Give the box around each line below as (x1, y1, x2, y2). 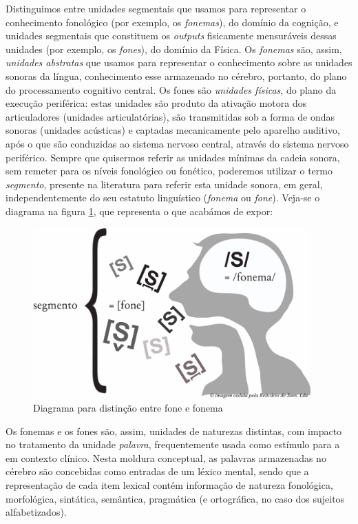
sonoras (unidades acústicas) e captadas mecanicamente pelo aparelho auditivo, (6, 123, 340, 137)
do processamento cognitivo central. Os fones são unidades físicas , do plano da (6, 82, 337, 97)
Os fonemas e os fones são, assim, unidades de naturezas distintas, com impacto (6, 423, 342, 438)
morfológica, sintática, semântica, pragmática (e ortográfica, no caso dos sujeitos (6, 491, 345, 505)
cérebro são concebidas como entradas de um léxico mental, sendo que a (6, 464, 309, 478)
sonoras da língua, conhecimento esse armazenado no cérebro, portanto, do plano (6, 68, 347, 83)
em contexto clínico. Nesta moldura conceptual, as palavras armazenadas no (6, 450, 326, 465)
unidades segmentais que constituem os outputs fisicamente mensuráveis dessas (6, 28, 337, 43)
